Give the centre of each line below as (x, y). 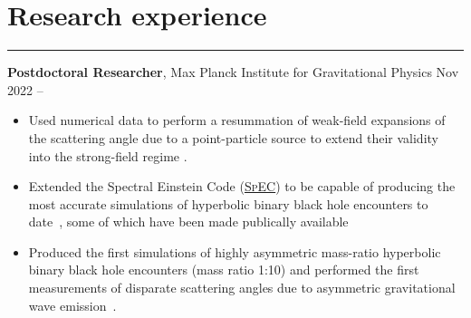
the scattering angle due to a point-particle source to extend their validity (233, 137)
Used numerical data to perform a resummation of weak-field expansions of (237, 120)
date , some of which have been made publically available (188, 222)
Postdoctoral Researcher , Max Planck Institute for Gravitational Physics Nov (233, 72)
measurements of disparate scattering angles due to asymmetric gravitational (242, 288)
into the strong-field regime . (108, 155)
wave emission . (72, 305)
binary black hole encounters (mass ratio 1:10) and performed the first (224, 270)
